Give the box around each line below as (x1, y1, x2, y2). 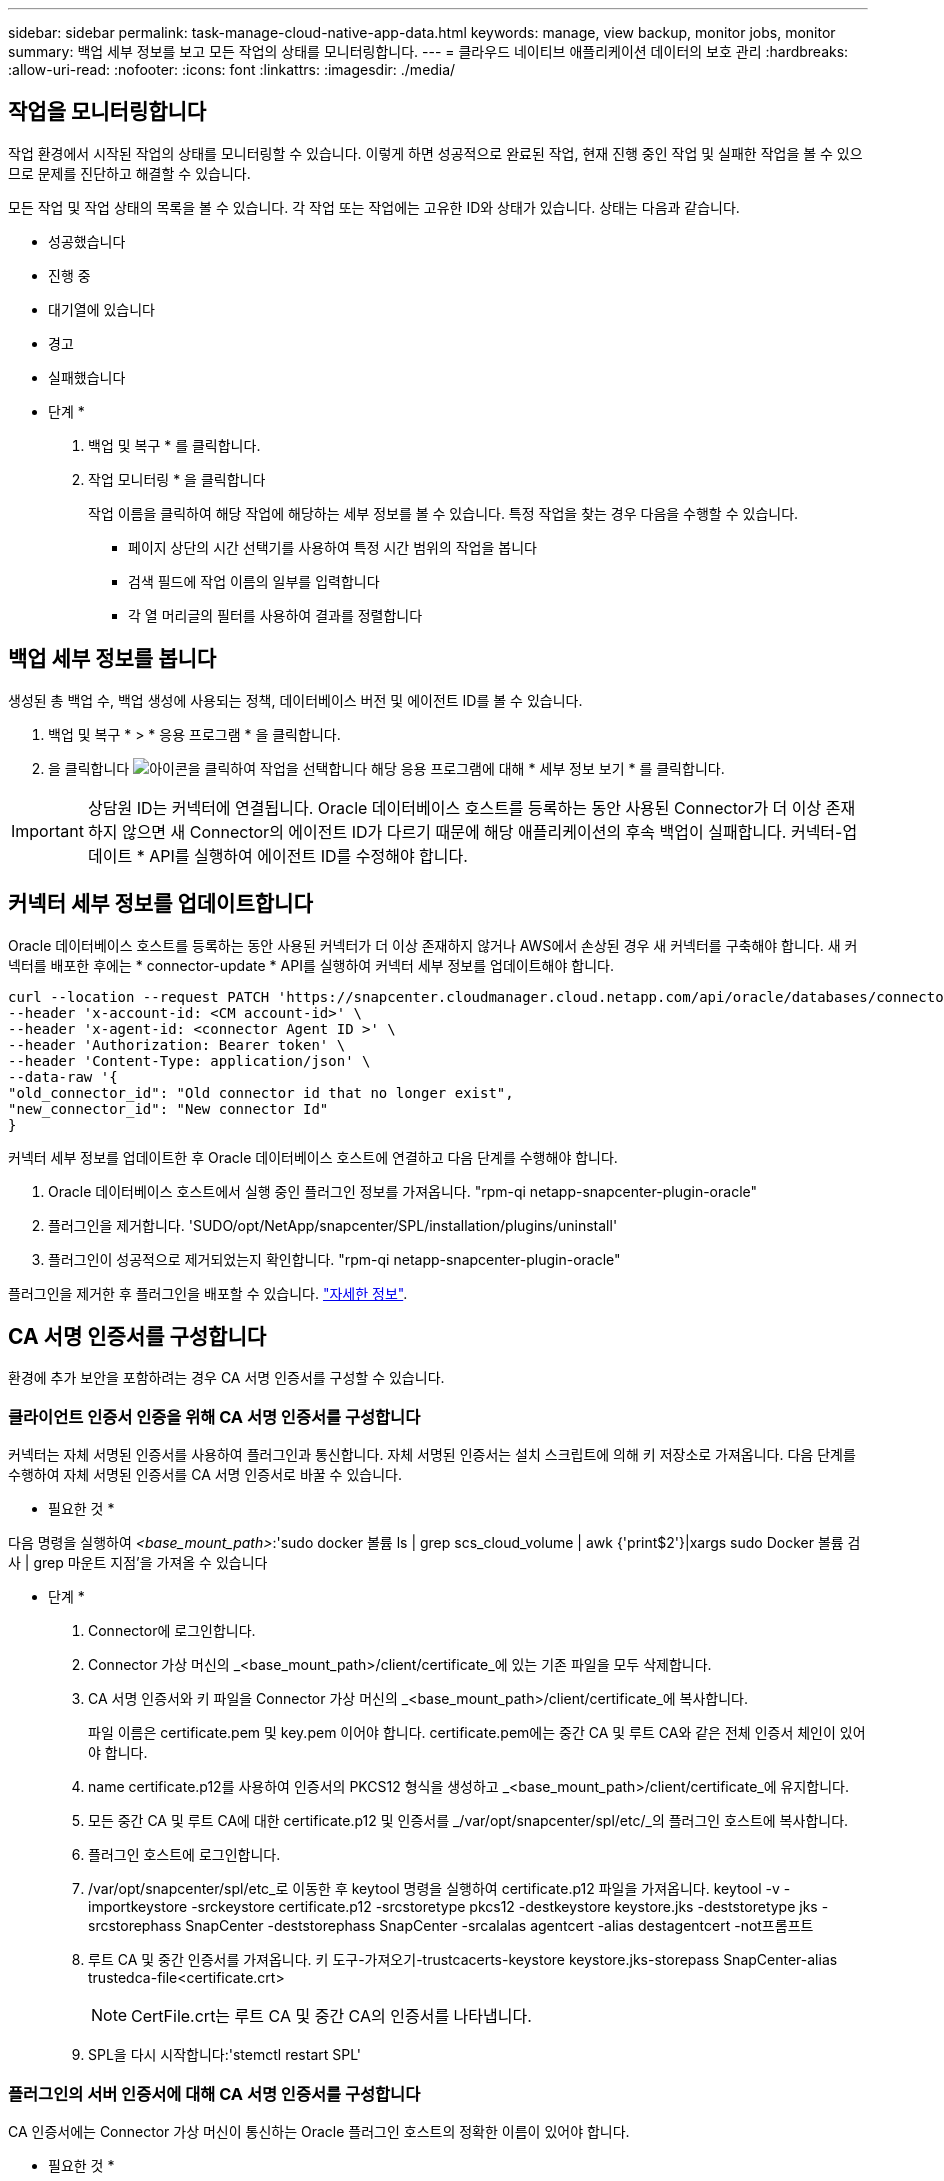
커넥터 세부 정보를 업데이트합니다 (8, 891, 313, 917)
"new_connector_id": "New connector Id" (8, 1100, 329, 1117)
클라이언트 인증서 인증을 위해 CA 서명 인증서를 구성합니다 (8, 1406, 421, 1427)
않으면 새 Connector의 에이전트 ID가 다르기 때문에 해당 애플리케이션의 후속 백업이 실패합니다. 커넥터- (121, 821, 843, 842)
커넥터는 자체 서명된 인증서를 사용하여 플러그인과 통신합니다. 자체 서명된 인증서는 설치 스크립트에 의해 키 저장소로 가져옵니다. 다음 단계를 (8, 1446, 856, 1464)
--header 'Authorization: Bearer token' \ (8, 1036, 346, 1053)
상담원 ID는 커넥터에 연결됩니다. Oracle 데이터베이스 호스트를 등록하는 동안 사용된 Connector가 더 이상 (87, 797, 822, 818)
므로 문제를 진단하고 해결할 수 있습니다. (8, 164, 251, 182)
